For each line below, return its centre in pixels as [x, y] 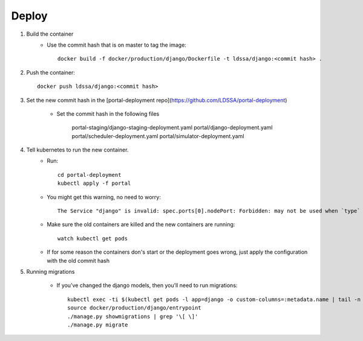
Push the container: [51, 72]
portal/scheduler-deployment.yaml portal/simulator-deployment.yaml [158, 136]
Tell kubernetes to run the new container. [77, 150]
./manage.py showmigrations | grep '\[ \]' [133, 316]
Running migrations [51, 271]
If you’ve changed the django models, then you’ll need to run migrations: [147, 285]
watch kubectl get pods [93, 238]
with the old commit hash [78, 260]
